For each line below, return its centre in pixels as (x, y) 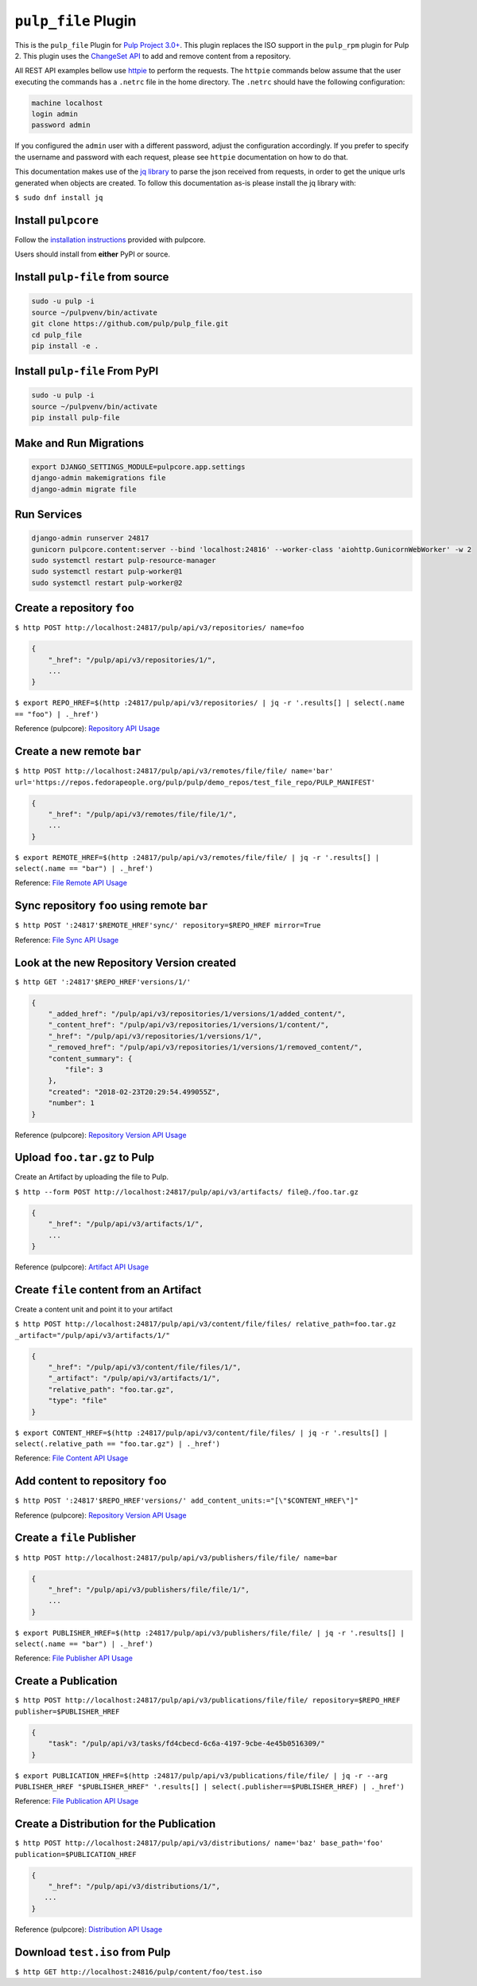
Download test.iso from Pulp (93, 1952)
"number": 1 (72, 1103)
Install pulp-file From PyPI (87, 371)
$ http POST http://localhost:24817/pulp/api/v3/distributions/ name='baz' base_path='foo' (199, 1843)
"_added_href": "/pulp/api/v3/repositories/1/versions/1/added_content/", (197, 1014)
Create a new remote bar (78, 751)
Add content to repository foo (91, 1481)
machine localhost (67, 103)
